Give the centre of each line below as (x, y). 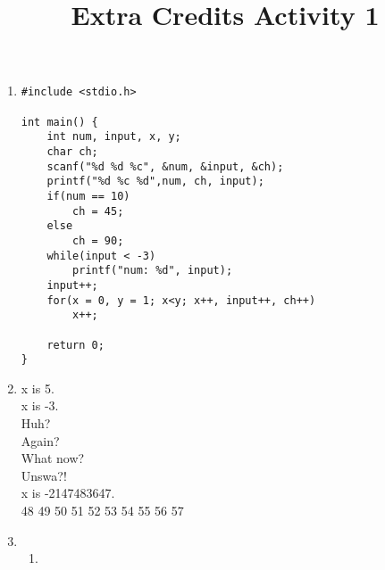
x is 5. (38, 388)
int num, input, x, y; (114, 137)
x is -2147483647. (68, 493)
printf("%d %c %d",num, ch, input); (155, 182)
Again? (40, 440)
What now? (53, 458)
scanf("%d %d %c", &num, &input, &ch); (165, 166)
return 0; (75, 345)
